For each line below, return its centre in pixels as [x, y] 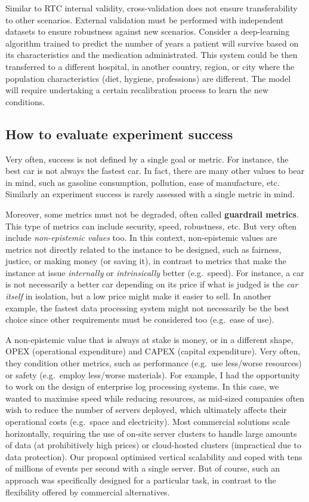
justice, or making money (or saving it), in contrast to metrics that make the [146, 261]
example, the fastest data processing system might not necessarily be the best [147, 307]
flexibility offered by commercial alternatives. [88, 492]
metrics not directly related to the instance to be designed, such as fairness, [143, 249]
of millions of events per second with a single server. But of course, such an [143, 468]
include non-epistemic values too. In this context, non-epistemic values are [141, 238]
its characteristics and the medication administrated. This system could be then [152, 55]
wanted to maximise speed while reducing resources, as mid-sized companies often [155, 398]
